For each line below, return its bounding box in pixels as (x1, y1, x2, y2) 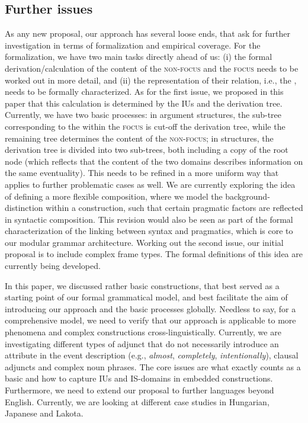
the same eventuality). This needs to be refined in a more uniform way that (5, 166, 279, 179)
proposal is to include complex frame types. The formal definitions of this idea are (5, 248, 303, 260)
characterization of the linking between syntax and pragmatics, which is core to (5, 225, 293, 237)
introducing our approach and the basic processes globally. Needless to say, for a (5, 302, 296, 315)
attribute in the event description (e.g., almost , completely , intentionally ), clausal (5, 349, 299, 361)
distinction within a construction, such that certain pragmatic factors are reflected (5, 201, 303, 214)
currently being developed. (5, 259, 101, 272)
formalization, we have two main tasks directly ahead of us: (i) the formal (5, 50, 272, 63)
